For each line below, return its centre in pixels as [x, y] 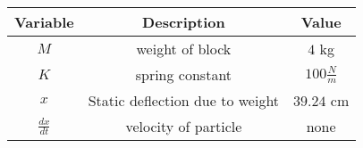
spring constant [184, 74]
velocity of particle [184, 126]
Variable [44, 22]
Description [184, 22]
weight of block [184, 49]
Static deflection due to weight [184, 100]
